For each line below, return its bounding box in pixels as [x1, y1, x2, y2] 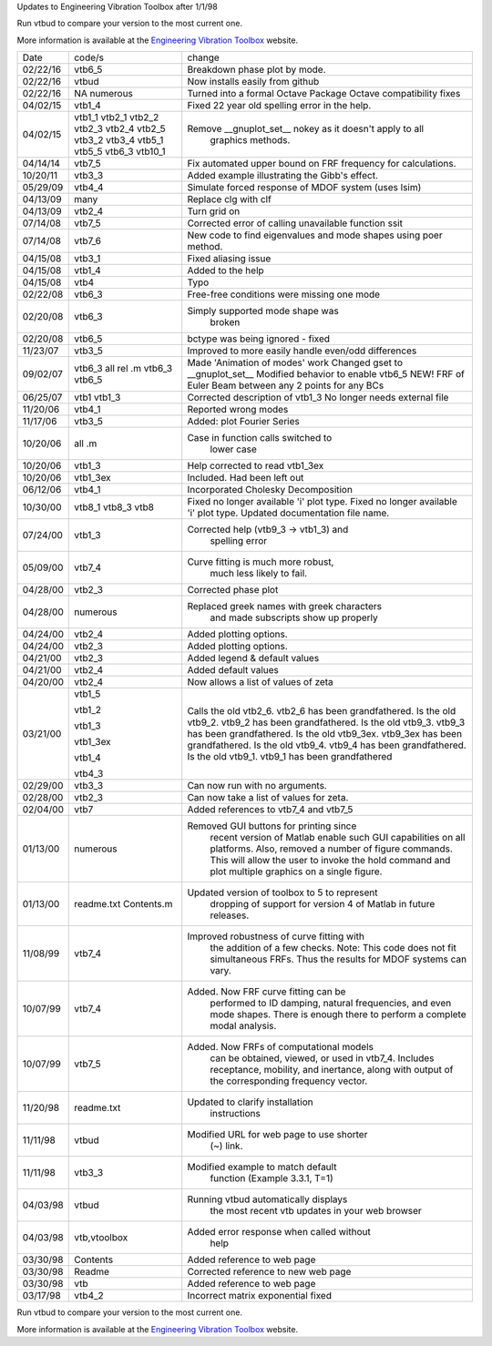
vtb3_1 [74, 252, 101, 265]
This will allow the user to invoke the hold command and [210, 854, 451, 867]
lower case [210, 443, 257, 455]
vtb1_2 [74, 704, 102, 717]
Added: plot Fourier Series [187, 415, 300, 428]
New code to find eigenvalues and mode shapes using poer [187, 229, 443, 241]
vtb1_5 [74, 688, 101, 700]
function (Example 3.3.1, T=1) [210, 1172, 333, 1185]
